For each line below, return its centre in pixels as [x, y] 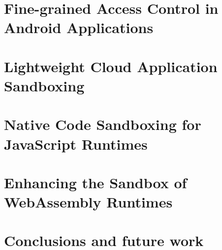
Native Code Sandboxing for [103, 124]
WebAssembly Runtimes [88, 202]
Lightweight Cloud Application [111, 66]
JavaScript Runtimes [76, 144]
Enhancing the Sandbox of [95, 182]
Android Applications [79, 27]
